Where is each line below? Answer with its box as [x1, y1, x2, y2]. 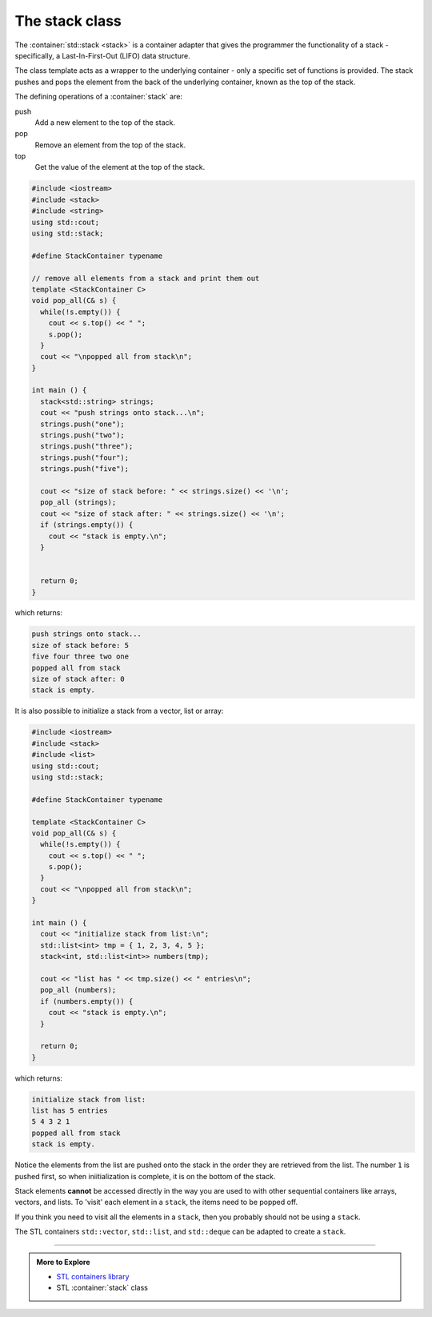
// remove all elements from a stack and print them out [31, 273, 260, 283]
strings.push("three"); [40, 441, 134, 451]
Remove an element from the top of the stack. [34, 140, 186, 150]
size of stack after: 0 [31, 675, 126, 684]
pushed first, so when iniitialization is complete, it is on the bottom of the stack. [14, 1171, 276, 1181]
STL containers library [56, 1271, 130, 1281]
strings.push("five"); [40, 465, 130, 473]
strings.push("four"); [40, 453, 130, 462]
